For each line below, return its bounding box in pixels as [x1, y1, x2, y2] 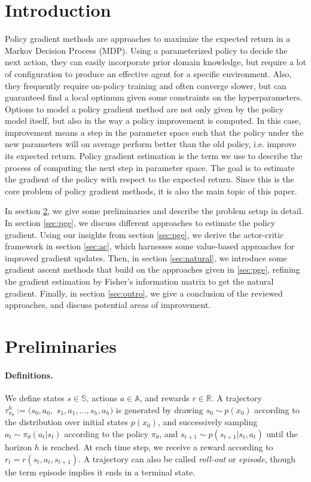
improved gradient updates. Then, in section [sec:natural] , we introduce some [5, 251, 287, 264]
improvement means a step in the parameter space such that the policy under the [5, 126, 304, 138]
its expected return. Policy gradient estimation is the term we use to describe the [5, 150, 303, 162]
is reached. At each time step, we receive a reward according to [42, 441, 273, 453]
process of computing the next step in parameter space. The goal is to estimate [5, 161, 295, 173]
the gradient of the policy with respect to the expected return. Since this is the [5, 173, 294, 185]
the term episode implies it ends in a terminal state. [5, 465, 196, 478]
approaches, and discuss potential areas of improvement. [5, 298, 211, 311]
